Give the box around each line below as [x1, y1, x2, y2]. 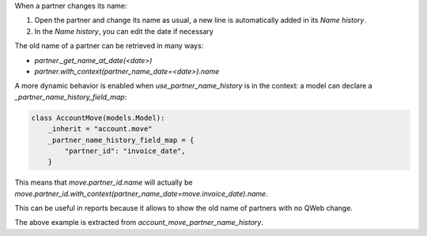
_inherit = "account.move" [47, 125, 153, 133]
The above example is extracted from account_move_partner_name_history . [14, 218, 264, 227]
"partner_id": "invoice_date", [64, 146, 186, 155]
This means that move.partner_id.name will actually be [14, 178, 193, 187]
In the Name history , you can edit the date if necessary [34, 26, 213, 36]
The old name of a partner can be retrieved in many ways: [14, 41, 204, 51]
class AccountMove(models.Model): [31, 113, 165, 122]
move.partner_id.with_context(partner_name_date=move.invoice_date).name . [14, 189, 268, 198]
